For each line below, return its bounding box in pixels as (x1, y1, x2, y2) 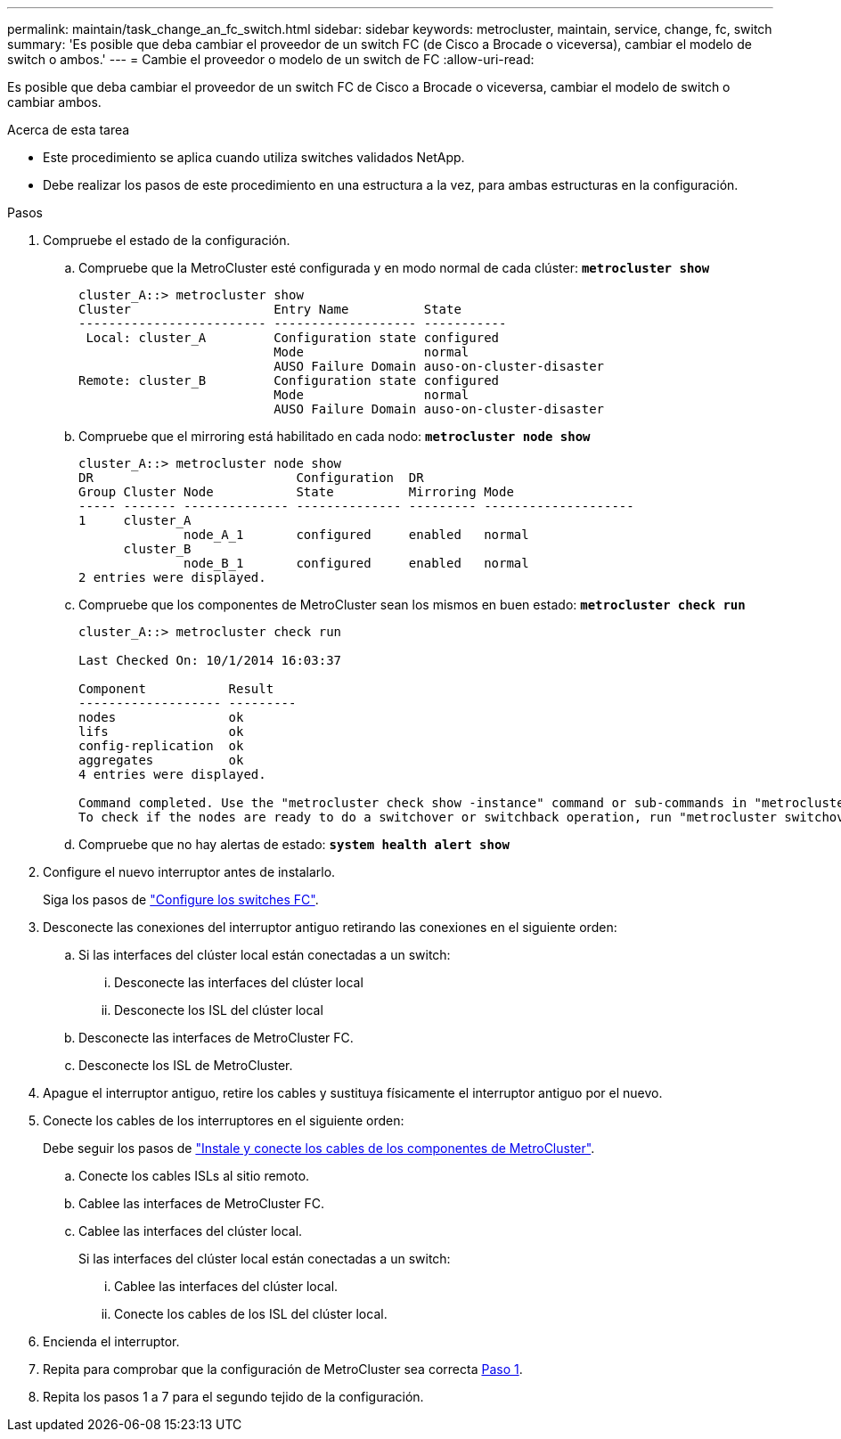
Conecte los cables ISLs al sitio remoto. (78, 1168, 310, 1183)
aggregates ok (78, 753, 244, 767)
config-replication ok (78, 739, 244, 753)
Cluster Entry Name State (78, 302, 461, 316)
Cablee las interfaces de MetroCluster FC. (78, 1196, 325, 1211)
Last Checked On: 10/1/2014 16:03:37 (78, 653, 342, 667)
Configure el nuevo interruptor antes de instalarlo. (43, 864, 336, 879)
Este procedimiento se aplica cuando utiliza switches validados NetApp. (43, 150, 465, 165)
